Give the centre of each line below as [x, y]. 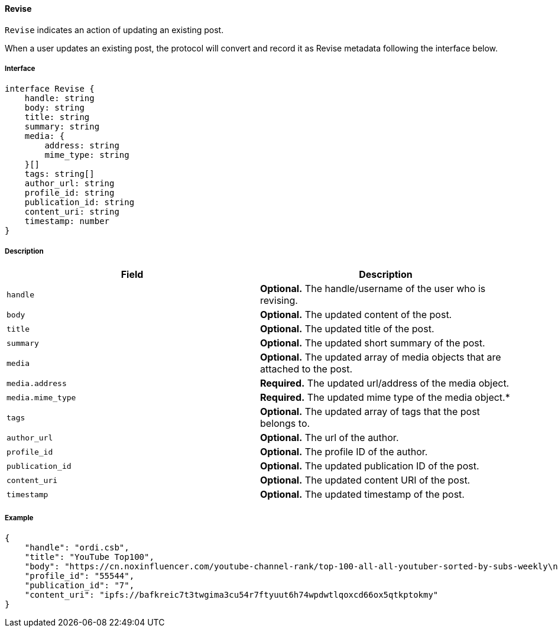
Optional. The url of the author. [330, 438]
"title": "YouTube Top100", [89, 557]
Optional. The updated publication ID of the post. [370, 466]
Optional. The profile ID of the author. [344, 452]
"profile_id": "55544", [80, 576]
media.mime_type [41, 397]
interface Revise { [50, 89]
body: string [54, 108]
